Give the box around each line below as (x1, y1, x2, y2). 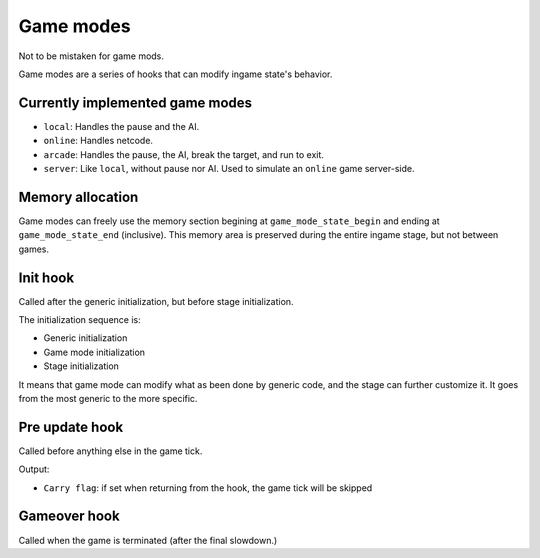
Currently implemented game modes (18, 94, 253, 111)
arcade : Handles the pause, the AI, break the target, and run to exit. (43, 148, 325, 160)
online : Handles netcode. (43, 135, 154, 147)
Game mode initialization (43, 346, 145, 358)
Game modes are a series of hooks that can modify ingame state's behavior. (18, 68, 333, 80)
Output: (18, 463, 50, 475)
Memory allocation (18, 188, 139, 205)
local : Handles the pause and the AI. (43, 120, 200, 132)
